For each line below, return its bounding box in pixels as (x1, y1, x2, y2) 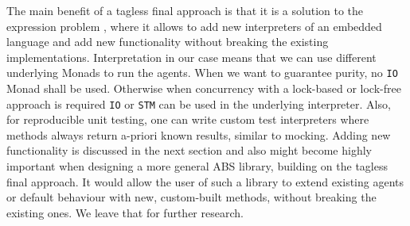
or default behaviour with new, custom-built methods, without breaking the (6, 189, 377, 205)
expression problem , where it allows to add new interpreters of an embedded (6, 17, 382, 34)
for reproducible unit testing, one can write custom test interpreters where (6, 111, 369, 128)
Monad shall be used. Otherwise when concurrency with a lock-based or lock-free (6, 80, 401, 97)
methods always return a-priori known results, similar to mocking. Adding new (6, 126, 391, 143)
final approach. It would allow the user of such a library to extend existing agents (6, 173, 404, 190)
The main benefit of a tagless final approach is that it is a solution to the (6, 2, 364, 18)
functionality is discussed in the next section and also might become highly (6, 142, 372, 159)
